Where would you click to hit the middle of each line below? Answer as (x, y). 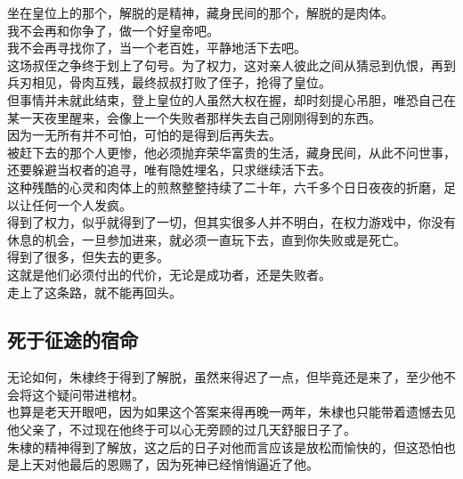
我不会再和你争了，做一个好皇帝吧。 (113, 30)
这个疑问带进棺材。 (88, 394)
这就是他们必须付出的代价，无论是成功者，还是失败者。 (169, 274)
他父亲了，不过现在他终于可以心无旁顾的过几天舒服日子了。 (182, 430)
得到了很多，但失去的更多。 (88, 257)
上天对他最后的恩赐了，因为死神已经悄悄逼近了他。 (169, 464)
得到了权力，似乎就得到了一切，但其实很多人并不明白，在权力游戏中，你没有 (231, 222)
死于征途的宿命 (73, 340)
